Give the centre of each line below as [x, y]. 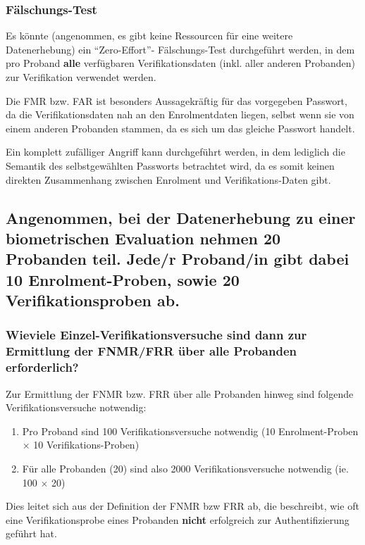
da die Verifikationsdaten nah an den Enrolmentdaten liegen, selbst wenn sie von [180, 114]
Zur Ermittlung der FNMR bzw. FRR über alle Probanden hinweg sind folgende [180, 393]
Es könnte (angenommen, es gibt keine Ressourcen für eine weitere [149, 36]
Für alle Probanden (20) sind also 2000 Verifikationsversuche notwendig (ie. [185, 468]
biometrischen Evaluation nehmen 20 [143, 238]
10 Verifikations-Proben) [86, 445]
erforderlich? [42, 367]
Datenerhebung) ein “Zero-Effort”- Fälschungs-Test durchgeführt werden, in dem [180, 49]
